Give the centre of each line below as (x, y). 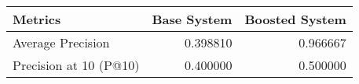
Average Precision (61, 42)
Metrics (37, 19)
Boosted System (295, 19)
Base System (192, 19)
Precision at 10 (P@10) (76, 65)
